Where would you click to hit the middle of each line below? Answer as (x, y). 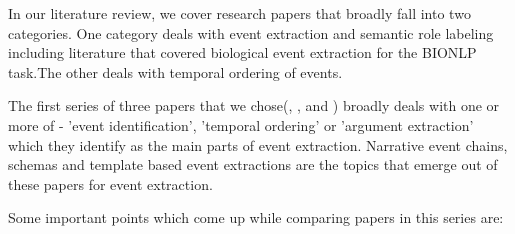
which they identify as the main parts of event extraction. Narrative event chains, (258, 144)
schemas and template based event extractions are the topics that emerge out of (253, 164)
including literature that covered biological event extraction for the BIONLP (242, 52)
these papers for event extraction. (110, 183)
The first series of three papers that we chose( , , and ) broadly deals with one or (254, 105)
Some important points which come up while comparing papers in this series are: (256, 217)
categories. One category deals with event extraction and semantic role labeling (251, 32)
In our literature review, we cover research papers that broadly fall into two (239, 13)
